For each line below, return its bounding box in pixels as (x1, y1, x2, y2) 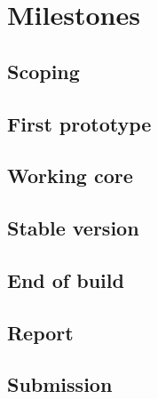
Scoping (7, 57, 80, 84)
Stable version (7, 214, 139, 242)
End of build (7, 266, 124, 293)
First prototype (7, 109, 152, 137)
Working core (7, 162, 133, 189)
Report (7, 318, 74, 346)
